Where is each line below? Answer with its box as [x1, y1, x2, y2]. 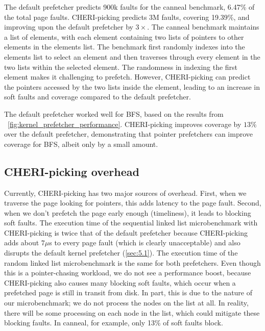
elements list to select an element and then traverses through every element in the [4, 51, 260, 62]
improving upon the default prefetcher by [4, 21, 133, 32]
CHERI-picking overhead [4, 163, 139, 179]
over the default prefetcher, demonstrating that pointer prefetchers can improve [4, 129, 253, 139]
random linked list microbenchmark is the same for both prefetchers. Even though [4, 257, 261, 268]
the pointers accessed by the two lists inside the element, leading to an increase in [4, 81, 260, 92]
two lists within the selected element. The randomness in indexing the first [4, 61, 238, 72]
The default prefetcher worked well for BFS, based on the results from [4, 108, 224, 119]
